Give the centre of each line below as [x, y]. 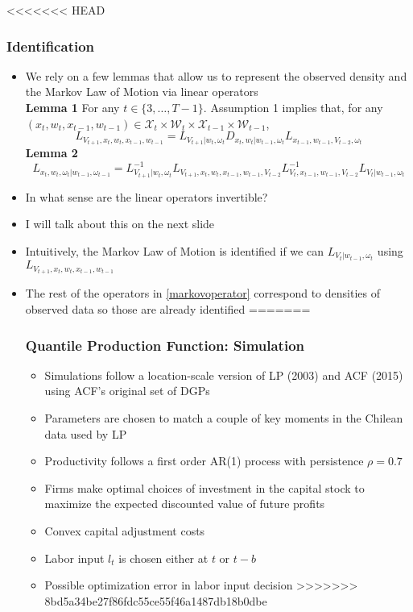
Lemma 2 [52, 153]
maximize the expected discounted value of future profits [185, 504]
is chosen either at [163, 558]
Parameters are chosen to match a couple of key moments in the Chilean [224, 418]
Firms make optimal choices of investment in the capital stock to [204, 487]
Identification [51, 46]
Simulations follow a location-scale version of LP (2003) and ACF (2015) [224, 375]
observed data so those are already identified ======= [168, 309]
